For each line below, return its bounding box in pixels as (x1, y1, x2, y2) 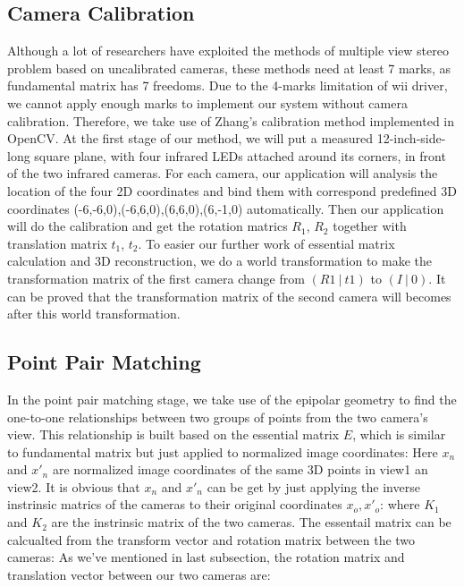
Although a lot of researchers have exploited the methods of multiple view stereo (7, 41, 449, 60)
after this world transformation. (7, 304, 181, 323)
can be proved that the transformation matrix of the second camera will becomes (7, 286, 451, 305)
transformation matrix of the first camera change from (7, 268, 305, 287)
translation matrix (7, 234, 107, 252)
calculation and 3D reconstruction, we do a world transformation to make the (7, 251, 432, 270)
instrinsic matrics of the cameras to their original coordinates (7, 495, 342, 514)
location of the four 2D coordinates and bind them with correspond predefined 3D (7, 181, 457, 200)
